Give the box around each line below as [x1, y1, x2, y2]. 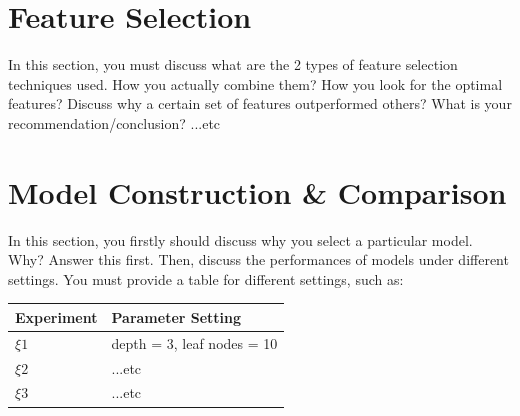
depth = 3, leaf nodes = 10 [111, 332, 278, 353]
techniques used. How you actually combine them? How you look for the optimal [8, 73, 503, 94]
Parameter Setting [111, 306, 242, 327]
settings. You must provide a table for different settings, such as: [8, 268, 404, 289]
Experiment [15, 306, 98, 327]
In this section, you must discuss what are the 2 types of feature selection [8, 54, 458, 75]
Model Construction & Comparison [8, 171, 507, 212]
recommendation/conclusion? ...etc [8, 112, 221, 133]
